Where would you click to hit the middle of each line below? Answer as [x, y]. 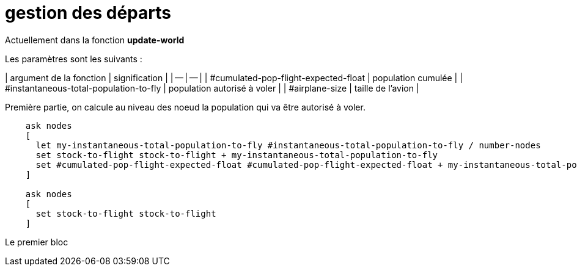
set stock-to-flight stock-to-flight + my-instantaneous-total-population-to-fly [237, 155]
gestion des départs [88, 13]
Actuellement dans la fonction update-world [95, 40]
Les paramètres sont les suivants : [74, 59]
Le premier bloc [37, 242]
